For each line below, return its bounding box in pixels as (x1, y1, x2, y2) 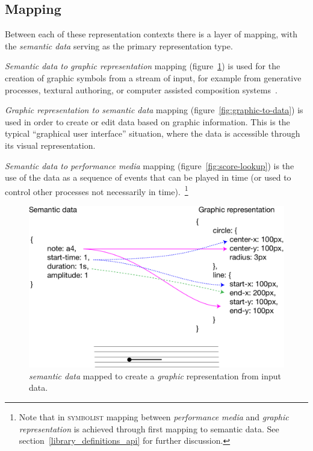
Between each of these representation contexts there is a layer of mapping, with (5, 28, 297, 40)
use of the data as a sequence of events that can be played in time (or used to (5, 171, 291, 184)
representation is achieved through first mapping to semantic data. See (19, 422, 279, 435)
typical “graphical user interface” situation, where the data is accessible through (5, 127, 300, 140)
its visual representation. (5, 138, 96, 151)
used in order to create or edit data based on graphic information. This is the (5, 115, 290, 128)
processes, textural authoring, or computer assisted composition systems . (5, 83, 277, 96)
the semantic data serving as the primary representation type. (5, 39, 233, 52)
